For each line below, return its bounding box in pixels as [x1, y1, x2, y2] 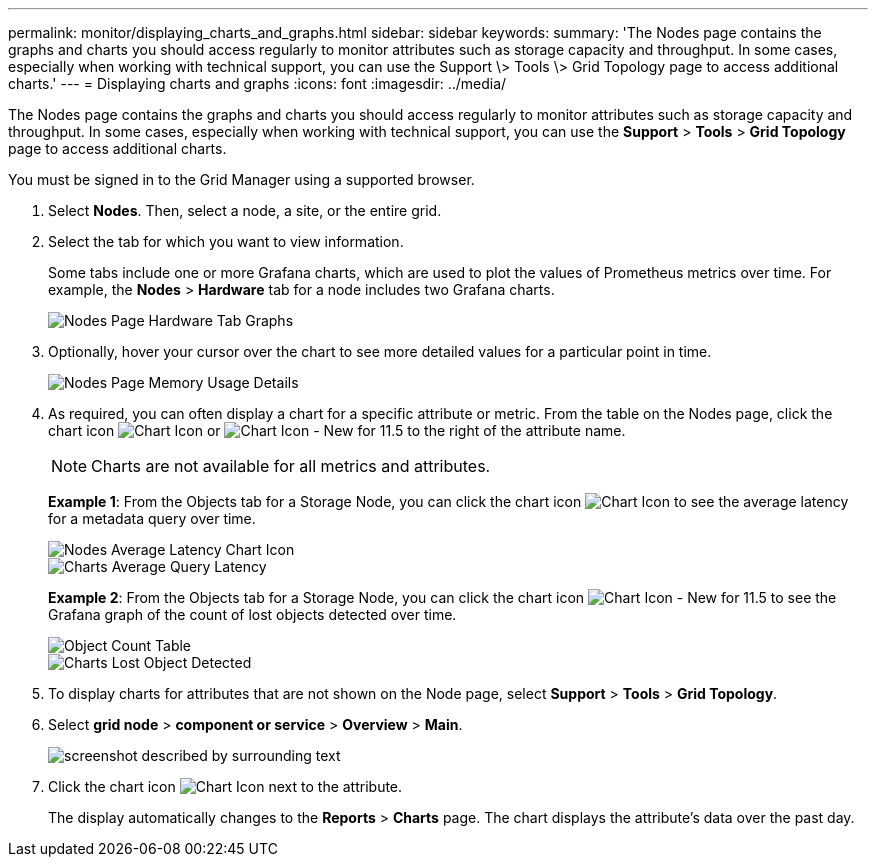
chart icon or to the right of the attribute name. [48, 422, 626, 439]
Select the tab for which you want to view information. [48, 233, 404, 250]
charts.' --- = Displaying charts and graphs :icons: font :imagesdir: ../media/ [8, 75, 507, 92]
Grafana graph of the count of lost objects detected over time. [48, 606, 457, 623]
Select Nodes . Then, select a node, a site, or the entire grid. [48, 202, 442, 219]
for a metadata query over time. [48, 510, 256, 527]
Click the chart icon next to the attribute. [48, 778, 403, 795]
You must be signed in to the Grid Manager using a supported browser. [8, 171, 475, 188]
